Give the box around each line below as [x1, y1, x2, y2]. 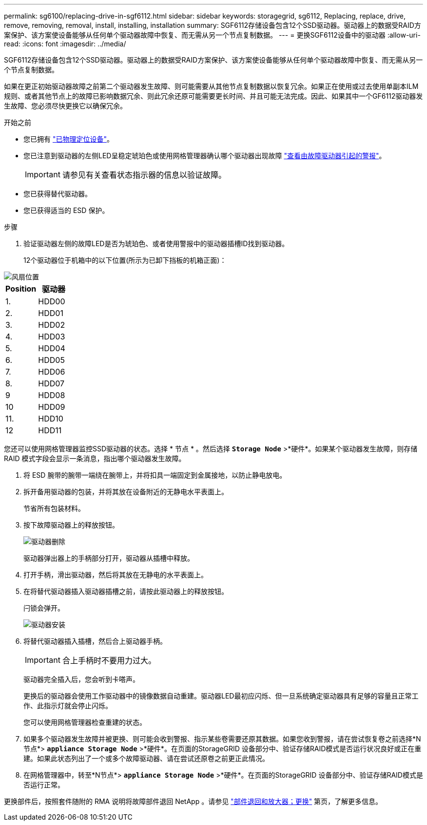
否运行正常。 [23, 781, 64, 789]
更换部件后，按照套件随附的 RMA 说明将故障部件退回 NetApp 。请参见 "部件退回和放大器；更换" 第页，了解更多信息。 [4, 797, 383, 805]
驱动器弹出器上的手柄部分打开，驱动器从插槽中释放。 [23, 554, 194, 562]
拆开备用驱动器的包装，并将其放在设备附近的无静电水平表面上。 [23, 487, 228, 496]
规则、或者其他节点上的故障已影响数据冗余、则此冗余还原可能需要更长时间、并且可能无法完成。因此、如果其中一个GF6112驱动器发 [4, 92, 423, 100]
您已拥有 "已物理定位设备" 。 [23, 135, 114, 143]
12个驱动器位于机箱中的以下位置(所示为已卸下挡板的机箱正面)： [23, 256, 227, 264]
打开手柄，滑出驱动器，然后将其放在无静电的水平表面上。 [23, 571, 208, 579]
